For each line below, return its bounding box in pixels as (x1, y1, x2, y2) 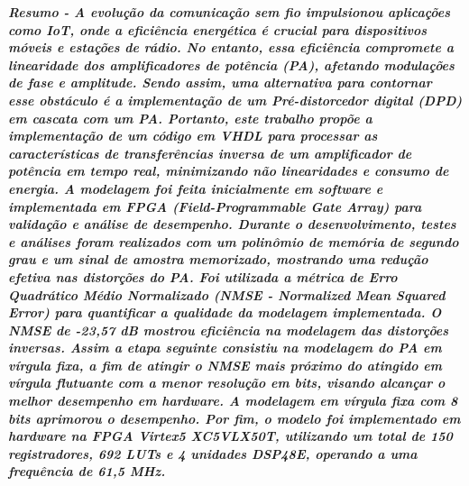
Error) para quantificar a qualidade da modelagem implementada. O (8, 303, 442, 322)
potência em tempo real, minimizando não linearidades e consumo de (8, 161, 449, 180)
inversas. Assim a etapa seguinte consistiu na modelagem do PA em (8, 338, 442, 357)
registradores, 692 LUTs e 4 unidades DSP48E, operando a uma (8, 444, 418, 463)
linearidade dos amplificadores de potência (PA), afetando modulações (8, 55, 455, 74)
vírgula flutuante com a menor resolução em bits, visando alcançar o (8, 373, 446, 392)
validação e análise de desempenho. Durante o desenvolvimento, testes (8, 215, 456, 234)
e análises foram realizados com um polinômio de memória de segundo (8, 232, 459, 251)
